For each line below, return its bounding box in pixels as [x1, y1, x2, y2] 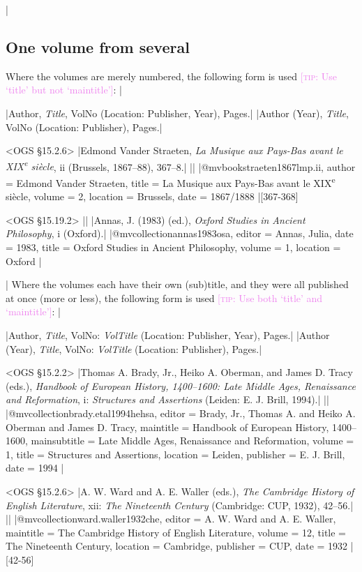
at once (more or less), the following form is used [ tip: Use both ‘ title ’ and [6, 290, 323, 305]
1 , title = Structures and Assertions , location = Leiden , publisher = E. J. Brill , [6, 446, 345, 461]
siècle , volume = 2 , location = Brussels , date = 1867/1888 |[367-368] [6, 189, 299, 204]
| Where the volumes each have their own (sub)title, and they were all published [6, 277, 349, 292]
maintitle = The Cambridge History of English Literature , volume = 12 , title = [6, 525, 346, 539]
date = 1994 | [6, 460, 64, 475]
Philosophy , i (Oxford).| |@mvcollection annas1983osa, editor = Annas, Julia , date [6, 226, 354, 241]
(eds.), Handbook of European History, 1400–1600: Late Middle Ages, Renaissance [6, 378, 356, 393]
